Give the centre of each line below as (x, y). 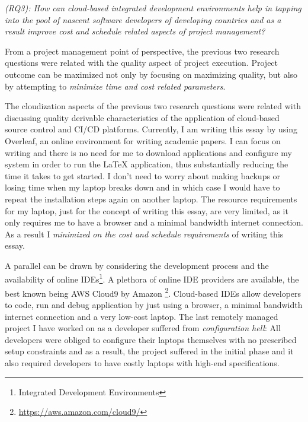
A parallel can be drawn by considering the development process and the (137, 265)
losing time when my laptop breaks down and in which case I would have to (142, 187)
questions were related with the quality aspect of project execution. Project (142, 63)
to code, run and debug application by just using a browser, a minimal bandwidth (154, 304)
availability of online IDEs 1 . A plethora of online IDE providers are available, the (152, 278)
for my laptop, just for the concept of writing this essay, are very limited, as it (147, 210)
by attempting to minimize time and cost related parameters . (115, 86)
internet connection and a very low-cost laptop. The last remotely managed (142, 316)
